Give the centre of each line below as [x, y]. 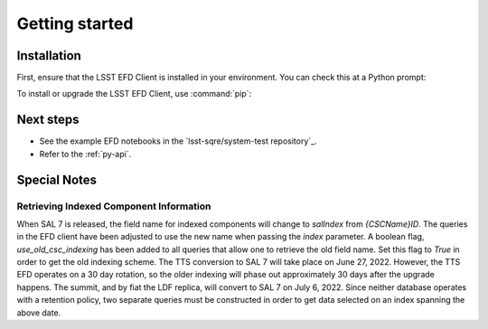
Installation [49, 56]
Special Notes [57, 179]
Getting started [75, 23]
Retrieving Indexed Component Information [114, 206]
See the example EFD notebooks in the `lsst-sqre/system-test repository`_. [178, 141]
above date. [39, 313]
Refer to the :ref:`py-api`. [85, 154]
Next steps [48, 120]
